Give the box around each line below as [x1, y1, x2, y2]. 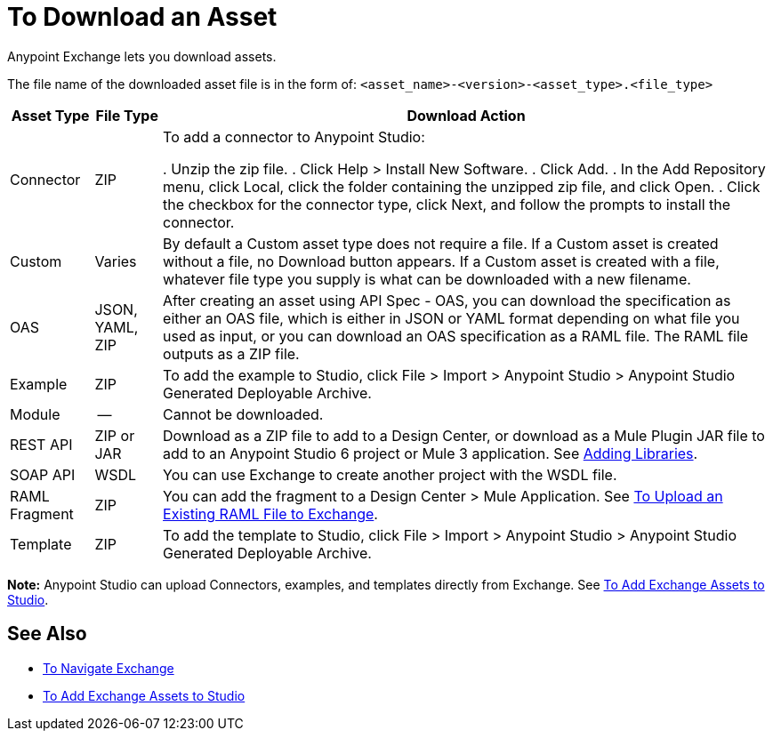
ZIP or [94, 426, 135, 445]
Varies [94, 252, 137, 270]
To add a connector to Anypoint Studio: [163, 127, 425, 146]
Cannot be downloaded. [163, 405, 324, 423]
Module [10, 405, 60, 423]
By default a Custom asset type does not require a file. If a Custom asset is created [163, 234, 719, 253]
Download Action [407, 106, 526, 124]
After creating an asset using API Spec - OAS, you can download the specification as [163, 291, 731, 309]
